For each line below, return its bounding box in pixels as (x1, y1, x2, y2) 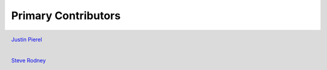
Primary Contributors (11, 9, 121, 22)
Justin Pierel (11, 36, 42, 43)
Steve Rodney (11, 57, 46, 64)
